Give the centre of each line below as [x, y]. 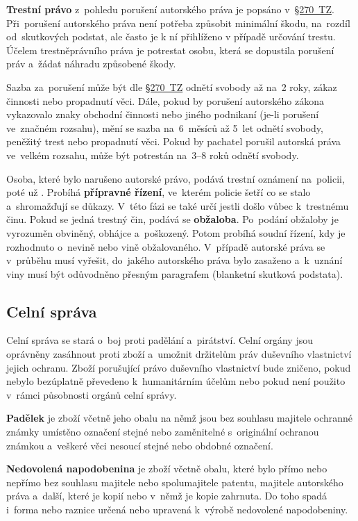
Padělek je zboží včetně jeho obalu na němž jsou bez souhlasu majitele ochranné [180, 418]
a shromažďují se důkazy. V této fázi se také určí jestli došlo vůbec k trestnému [178, 205]
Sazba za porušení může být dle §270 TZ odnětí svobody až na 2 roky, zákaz [172, 86]
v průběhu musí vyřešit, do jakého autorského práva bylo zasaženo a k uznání [174, 260]
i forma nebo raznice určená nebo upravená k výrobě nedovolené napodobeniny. [177, 510]
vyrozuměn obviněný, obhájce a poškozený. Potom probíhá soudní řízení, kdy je [176, 232]
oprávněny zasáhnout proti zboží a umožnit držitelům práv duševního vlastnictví [179, 354]
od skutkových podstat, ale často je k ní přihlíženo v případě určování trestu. [171, 36]
